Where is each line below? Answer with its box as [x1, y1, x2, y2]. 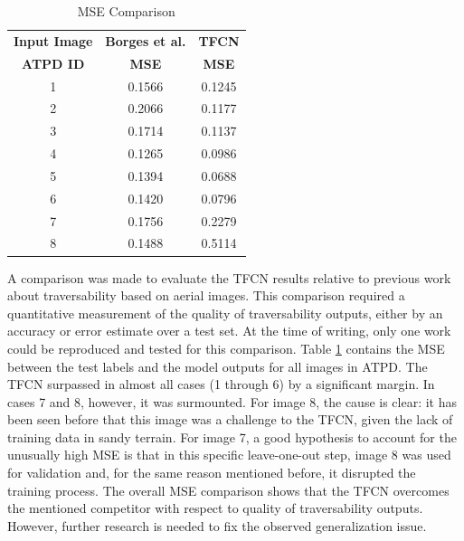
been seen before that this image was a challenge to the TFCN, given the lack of [7, 410, 453, 429]
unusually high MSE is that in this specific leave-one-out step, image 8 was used [7, 445, 451, 464]
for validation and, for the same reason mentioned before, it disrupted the [7, 463, 416, 482]
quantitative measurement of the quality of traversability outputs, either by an [7, 303, 443, 322]
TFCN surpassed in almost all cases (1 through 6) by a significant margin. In [7, 375, 435, 394]
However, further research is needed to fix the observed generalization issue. [7, 516, 427, 535]
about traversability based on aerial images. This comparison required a [7, 286, 405, 305]
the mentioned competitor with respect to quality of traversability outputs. [7, 498, 423, 517]
